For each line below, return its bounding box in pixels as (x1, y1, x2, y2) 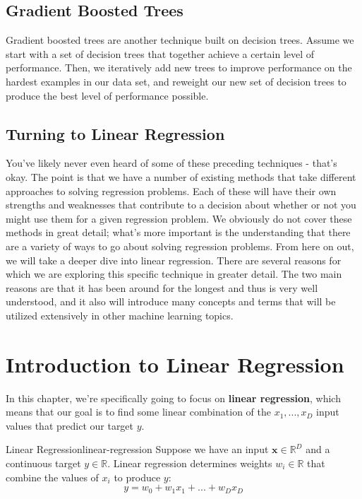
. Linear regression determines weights (107, 456, 272, 470)
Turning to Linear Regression (6, 122, 225, 144)
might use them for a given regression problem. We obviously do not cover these (6, 211, 352, 225)
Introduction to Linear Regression (6, 349, 344, 378)
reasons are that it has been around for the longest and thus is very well (6, 280, 318, 295)
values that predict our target (6, 418, 134, 433)
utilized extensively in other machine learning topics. (6, 307, 234, 322)
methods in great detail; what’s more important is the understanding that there (6, 225, 351, 240)
